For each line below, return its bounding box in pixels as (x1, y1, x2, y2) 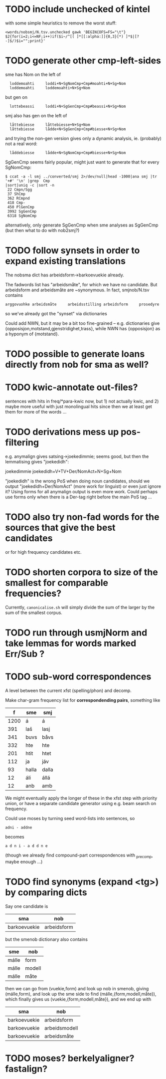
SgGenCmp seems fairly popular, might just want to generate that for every (5, 159, 160, 165)
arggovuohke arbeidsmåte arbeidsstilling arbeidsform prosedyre (5, 302, 160, 307)
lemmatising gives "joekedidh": (5, 458, 69, 464)
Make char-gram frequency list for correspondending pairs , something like (5, 697, 161, 703)
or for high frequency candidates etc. (5, 549, 82, 555)
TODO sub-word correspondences (5, 671, 152, 682)
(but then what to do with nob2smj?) (5, 227, 80, 233)
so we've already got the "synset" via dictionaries (5, 310, 107, 316)
